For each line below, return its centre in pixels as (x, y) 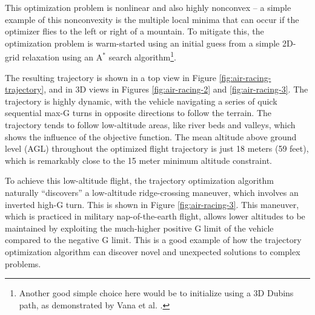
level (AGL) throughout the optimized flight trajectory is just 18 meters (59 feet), (157, 148)
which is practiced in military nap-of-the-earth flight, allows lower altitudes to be (155, 216)
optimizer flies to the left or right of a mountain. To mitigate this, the (134, 31)
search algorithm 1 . (142, 56)
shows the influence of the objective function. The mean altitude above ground (151, 136)
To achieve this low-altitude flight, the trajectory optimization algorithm (139, 180)
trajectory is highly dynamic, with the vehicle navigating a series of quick (141, 101)
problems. (23, 263)
